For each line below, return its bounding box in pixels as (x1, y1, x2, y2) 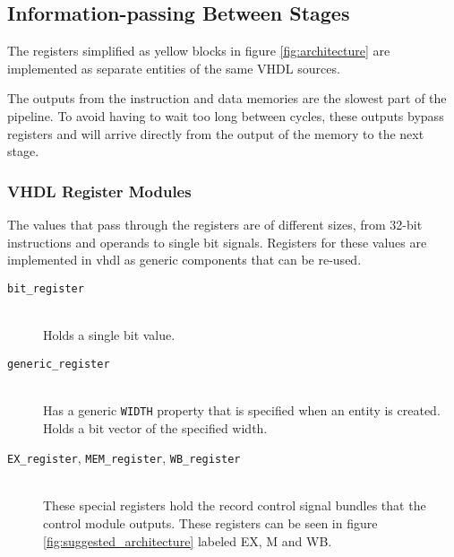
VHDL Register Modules (7, 179, 192, 202)
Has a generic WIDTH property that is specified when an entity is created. (43, 400, 441, 419)
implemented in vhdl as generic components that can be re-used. (7, 250, 362, 269)
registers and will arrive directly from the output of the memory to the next (7, 124, 424, 143)
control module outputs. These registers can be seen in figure (43, 513, 378, 532)
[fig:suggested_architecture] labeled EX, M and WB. (43, 531, 332, 550)
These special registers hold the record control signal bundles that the (43, 496, 426, 515)
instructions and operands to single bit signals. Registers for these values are (7, 232, 427, 251)
